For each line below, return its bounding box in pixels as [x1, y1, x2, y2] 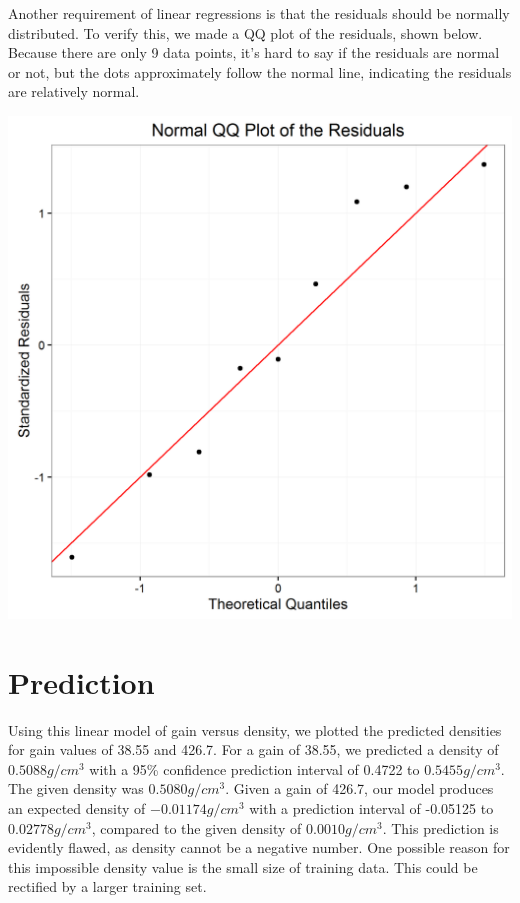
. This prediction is [382, 817, 499, 838]
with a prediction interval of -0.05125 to [249, 798, 494, 819]
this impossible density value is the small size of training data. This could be [8, 856, 478, 877]
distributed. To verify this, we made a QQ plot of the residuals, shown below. [8, 22, 483, 43]
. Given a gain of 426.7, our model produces [225, 778, 494, 799]
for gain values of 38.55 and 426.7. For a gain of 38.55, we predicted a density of [8, 739, 499, 760]
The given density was [8, 778, 144, 799]
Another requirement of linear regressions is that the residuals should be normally [8, 3, 510, 23]
